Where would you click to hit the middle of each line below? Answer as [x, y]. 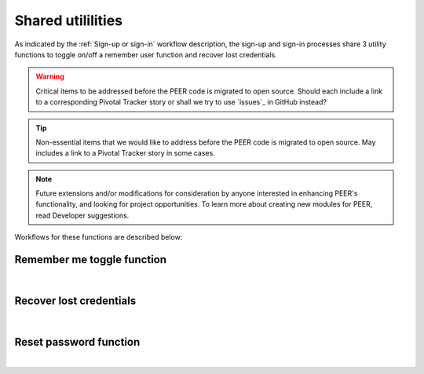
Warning [50, 77]
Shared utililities [69, 20]
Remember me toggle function [91, 260]
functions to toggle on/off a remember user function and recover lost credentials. [146, 54]
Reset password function [77, 342]
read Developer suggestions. [82, 215]
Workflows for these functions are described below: [99, 237]
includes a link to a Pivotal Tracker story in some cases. [125, 153]
